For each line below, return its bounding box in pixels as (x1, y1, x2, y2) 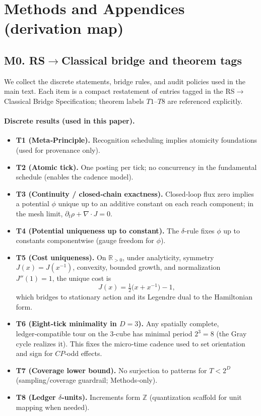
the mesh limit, (16, 208, 63, 218)
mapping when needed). (16, 401, 90, 412)
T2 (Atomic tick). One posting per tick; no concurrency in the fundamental (16, 161, 257, 172)
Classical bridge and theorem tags (61, 52, 242, 68)
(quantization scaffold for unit (149, 391, 242, 402)
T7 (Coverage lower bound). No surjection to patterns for (16, 365, 207, 375)
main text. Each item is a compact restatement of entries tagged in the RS (4, 86, 235, 96)
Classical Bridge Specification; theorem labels (4, 95, 144, 106)
